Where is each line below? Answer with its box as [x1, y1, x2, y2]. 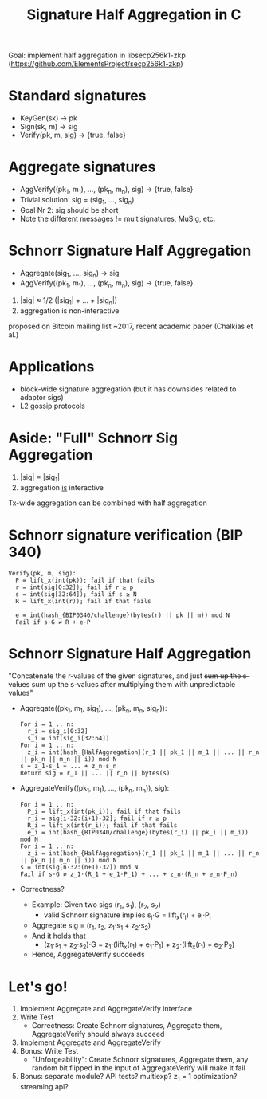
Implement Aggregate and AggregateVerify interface [19, 1004, 193, 1014]
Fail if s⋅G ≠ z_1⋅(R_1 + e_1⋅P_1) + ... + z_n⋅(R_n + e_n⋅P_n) [19, 870, 238, 878]
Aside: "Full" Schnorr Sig [8, 429, 178, 447]
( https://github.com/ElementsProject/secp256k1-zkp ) [8, 59, 183, 69]
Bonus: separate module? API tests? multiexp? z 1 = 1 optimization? [19, 1072, 238, 1083]
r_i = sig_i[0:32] [27, 728, 88, 736]
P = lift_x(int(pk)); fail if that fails [15, 576, 155, 584]
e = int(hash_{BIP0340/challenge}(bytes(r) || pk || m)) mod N [15, 611, 230, 619]
